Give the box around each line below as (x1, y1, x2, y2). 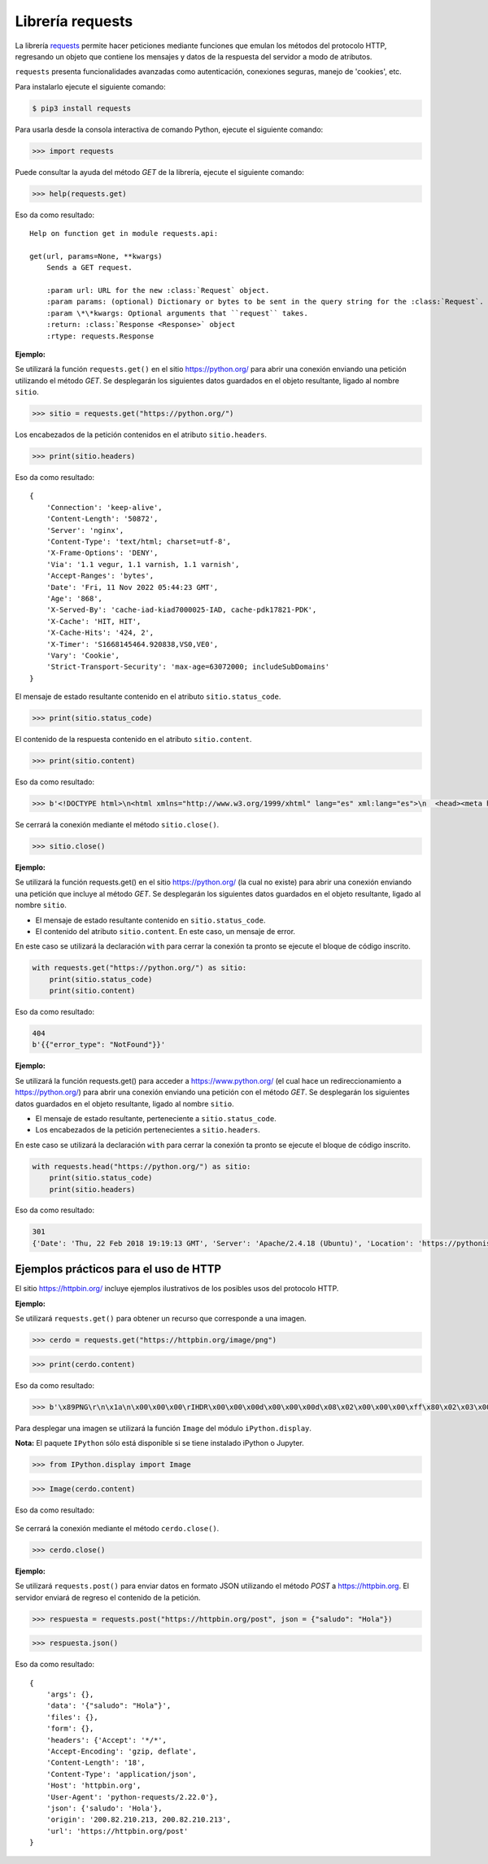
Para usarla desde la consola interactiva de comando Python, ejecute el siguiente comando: (15, 124, 324, 134)
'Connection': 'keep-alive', (46, 503, 163, 512)
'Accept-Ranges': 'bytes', (46, 571, 155, 581)
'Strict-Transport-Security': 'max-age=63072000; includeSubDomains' (46, 662, 330, 671)
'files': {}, (46, 1713, 98, 1722)
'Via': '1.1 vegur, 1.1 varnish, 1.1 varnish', (46, 560, 240, 569)
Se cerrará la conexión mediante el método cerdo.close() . (15, 1523, 220, 1533)
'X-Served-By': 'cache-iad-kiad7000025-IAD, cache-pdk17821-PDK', (46, 605, 317, 614)
